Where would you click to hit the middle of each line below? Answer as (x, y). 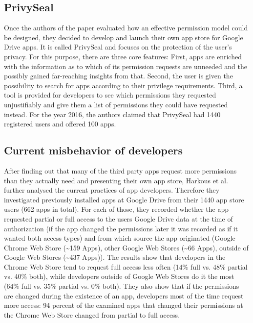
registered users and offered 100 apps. (60, 124)
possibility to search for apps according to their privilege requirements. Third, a (123, 85)
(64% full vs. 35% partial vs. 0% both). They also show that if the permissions (122, 286)
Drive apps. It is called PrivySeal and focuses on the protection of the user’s (118, 47)
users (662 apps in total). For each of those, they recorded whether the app (116, 209)
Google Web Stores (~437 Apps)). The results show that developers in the (115, 257)
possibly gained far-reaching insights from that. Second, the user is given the (118, 76)
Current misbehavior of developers (94, 150)
